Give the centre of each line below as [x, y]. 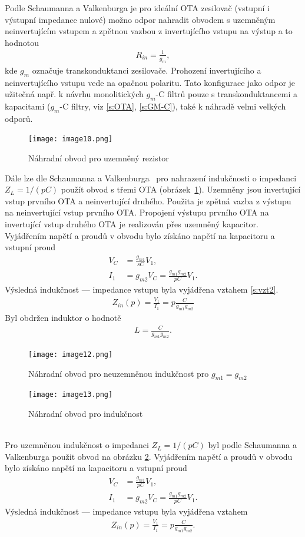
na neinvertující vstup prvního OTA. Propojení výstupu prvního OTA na [137, 212]
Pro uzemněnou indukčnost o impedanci [77, 445]
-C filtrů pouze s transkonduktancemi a [227, 94]
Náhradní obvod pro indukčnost [86, 414]
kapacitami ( [28, 106]
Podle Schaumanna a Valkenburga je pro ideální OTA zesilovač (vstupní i [137, 8]
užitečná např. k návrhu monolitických [74, 94]
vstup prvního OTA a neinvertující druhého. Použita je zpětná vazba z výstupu [148, 200]
